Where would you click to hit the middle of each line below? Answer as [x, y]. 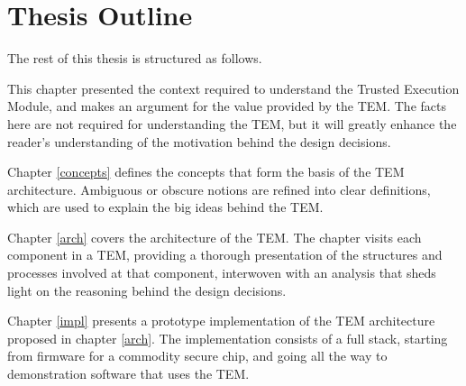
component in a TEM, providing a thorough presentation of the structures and [225, 255]
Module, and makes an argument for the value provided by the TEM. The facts [227, 106]
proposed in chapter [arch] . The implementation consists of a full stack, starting [228, 338]
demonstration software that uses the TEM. [128, 374]
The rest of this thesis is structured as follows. [135, 58]
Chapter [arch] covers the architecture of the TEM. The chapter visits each [215, 237]
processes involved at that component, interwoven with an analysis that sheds [222, 273]
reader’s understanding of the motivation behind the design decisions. [199, 141]
